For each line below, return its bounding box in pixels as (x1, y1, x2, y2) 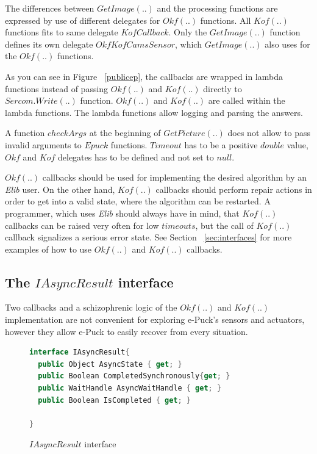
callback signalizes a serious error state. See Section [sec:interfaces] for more (5, 231, 292, 243)
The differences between (5, 2, 94, 14)
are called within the (208, 94, 285, 107)
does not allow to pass (227, 126, 311, 139)
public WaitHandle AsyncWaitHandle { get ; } (38, 384, 222, 393)
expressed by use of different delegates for (5, 13, 160, 26)
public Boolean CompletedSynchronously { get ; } (38, 372, 230, 381)
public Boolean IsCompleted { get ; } (38, 395, 191, 405)
